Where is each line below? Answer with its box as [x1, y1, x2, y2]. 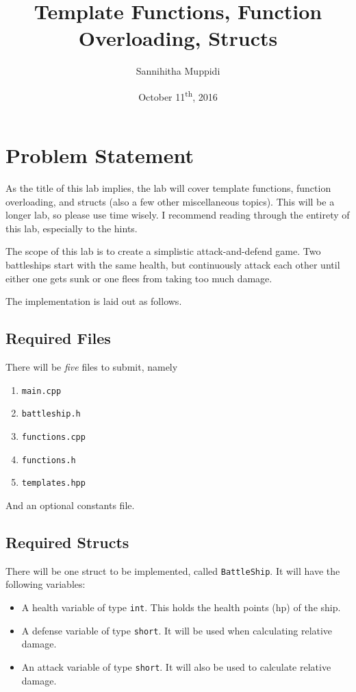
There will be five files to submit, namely [5, 360, 178, 374]
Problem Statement [5, 141, 194, 169]
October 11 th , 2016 [138, 87, 218, 103]
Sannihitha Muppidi [136, 64, 220, 78]
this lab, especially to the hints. [5, 221, 138, 235]
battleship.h [21, 409, 81, 419]
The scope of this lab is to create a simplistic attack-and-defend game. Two [5, 244, 321, 258]
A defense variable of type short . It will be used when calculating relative [21, 623, 333, 637]
